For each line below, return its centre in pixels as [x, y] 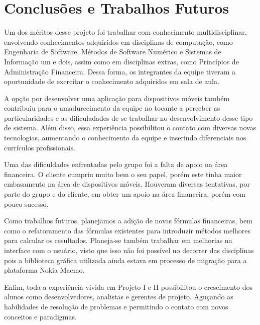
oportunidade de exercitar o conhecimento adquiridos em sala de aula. [112, 81]
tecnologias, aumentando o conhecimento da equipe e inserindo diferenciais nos [125, 138]
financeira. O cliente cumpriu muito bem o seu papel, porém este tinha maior [123, 174]
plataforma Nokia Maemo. [44, 270]
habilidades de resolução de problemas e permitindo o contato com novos [116, 306]
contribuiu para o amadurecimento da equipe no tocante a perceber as [112, 108]
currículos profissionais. [40, 147]
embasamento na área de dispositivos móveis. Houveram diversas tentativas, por [127, 184]
